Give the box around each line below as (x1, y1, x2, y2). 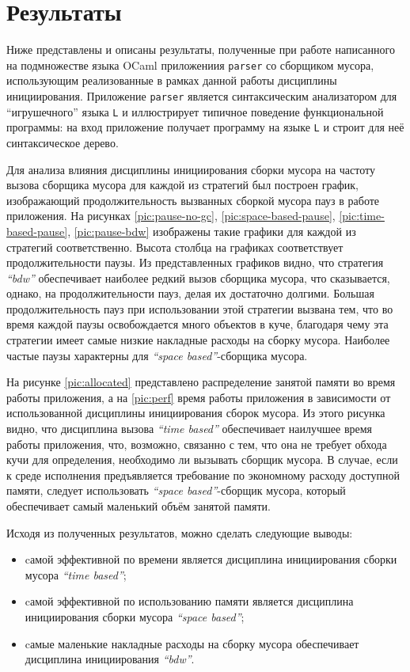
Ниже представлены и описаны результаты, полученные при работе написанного (6, 41, 395, 58)
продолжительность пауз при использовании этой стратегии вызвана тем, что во (6, 300, 393, 317)
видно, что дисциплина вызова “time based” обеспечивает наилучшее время (6, 420, 373, 437)
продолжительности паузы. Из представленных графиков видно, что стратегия (6, 254, 384, 271)
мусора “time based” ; (25, 566, 127, 583)
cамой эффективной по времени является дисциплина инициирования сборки (25, 551, 397, 568)
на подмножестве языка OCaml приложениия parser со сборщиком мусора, (6, 56, 374, 73)
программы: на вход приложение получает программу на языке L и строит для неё (6, 119, 404, 135)
